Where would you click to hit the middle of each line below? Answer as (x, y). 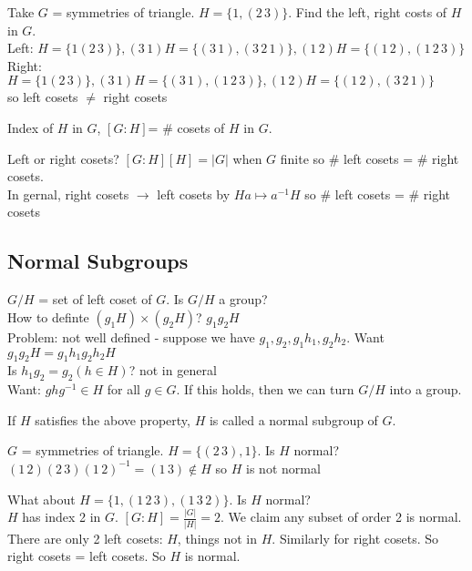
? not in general (173, 370)
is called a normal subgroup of (293, 419)
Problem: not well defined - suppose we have (131, 336)
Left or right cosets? (63, 158)
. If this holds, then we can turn (265, 389)
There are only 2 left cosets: (85, 538)
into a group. (426, 389)
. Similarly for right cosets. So (355, 538)
